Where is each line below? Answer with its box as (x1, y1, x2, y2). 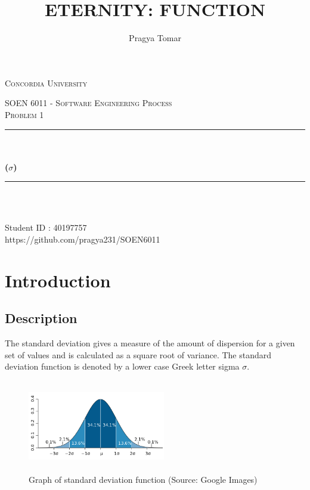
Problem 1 (5, 108, 44, 120)
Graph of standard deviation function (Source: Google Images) (29, 473, 258, 485)
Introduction (5, 268, 111, 292)
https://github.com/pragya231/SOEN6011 (5, 233, 160, 246)
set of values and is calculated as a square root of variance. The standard (5, 348, 272, 361)
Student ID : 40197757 (5, 221, 87, 234)
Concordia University (5, 76, 88, 89)
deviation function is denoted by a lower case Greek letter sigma (5, 360, 240, 373)
